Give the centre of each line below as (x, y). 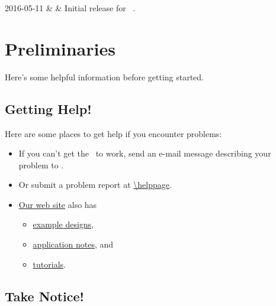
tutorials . (49, 264)
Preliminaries (60, 48)
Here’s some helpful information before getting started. (105, 76)
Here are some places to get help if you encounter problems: (113, 133)
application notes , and (73, 244)
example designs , (63, 224)
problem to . (41, 165)
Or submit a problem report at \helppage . (95, 185)
